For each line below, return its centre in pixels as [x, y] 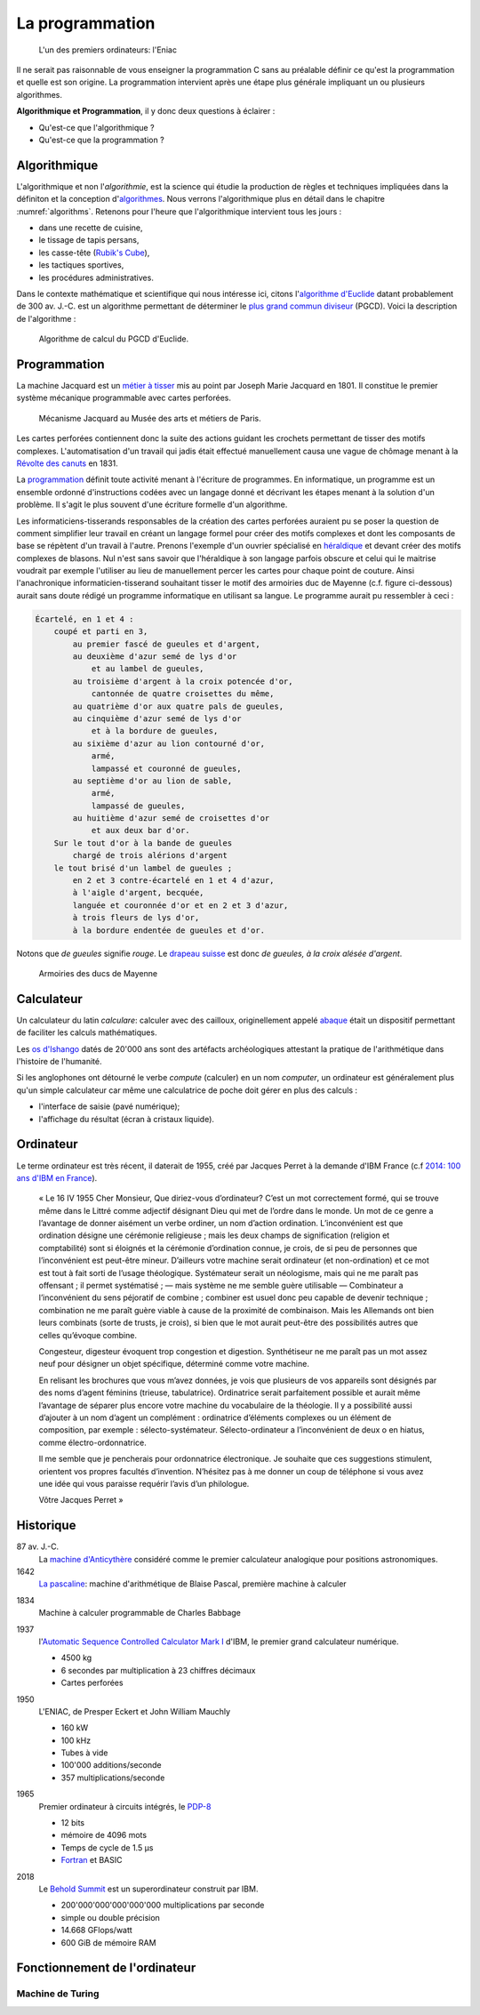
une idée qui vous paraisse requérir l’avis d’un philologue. [144, 1483]
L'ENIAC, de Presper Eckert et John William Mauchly [135, 1711]
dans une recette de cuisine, [91, 228]
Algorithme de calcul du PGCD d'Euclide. [114, 339]
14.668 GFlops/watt [96, 1931]
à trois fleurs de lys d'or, [136, 918]
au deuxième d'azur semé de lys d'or [155, 657]
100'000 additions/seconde [111, 1765]
